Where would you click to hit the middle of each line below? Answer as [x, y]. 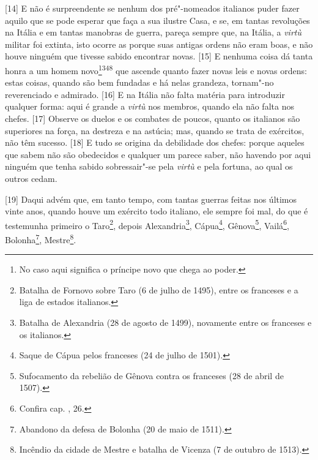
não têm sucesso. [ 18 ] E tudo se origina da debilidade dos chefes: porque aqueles [155, 142]
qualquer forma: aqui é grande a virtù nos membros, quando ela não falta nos [150, 106]
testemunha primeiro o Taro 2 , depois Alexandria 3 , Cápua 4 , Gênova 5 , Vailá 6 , [147, 224]
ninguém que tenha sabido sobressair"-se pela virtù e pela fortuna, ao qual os [149, 166]
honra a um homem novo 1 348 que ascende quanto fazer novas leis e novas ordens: [156, 69]
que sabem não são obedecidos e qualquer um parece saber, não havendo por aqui [158, 154]
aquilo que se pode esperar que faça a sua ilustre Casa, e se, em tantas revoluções [157, 20]
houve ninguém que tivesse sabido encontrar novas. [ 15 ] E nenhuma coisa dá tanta [159, 56]
